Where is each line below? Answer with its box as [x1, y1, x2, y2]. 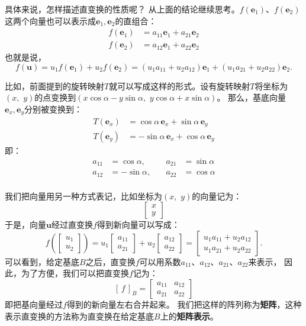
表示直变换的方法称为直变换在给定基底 [5, 309, 154, 322]
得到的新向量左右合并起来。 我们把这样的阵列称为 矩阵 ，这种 [66, 298, 302, 310]
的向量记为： [192, 189, 242, 202]
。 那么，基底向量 [217, 91, 286, 104]
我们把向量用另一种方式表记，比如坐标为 [5, 189, 162, 202]
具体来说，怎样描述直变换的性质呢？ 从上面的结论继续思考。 [5, 3, 240, 15]
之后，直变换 [85, 255, 136, 267]
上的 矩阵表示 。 [160, 309, 218, 322]
